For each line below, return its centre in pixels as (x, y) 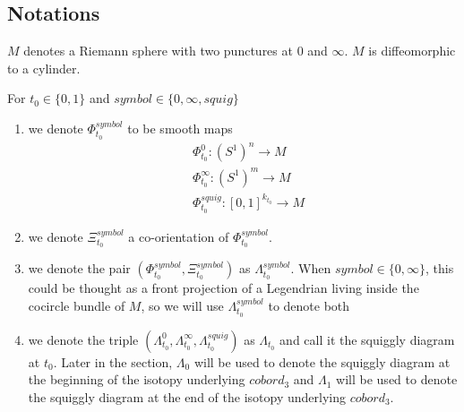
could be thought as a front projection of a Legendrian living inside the (223, 288)
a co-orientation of (179, 236)
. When (311, 268)
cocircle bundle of (77, 305)
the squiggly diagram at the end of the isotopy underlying (187, 396)
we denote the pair (79, 268)
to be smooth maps (180, 128)
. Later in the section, (113, 361)
